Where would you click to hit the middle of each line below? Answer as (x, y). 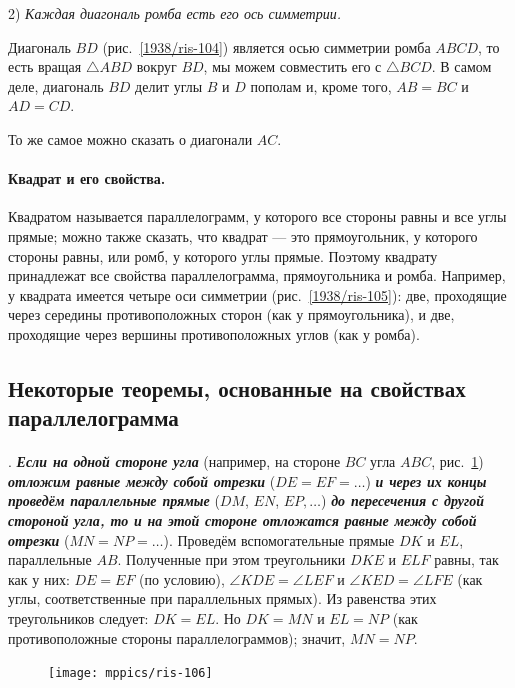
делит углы (169, 85)
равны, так (466, 559)
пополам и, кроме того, (321, 85)
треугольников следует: (78, 618)
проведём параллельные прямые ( (114, 500)
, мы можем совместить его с (292, 66)
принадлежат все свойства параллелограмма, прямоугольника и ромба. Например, (257, 275)
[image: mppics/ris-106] (130, 673)
